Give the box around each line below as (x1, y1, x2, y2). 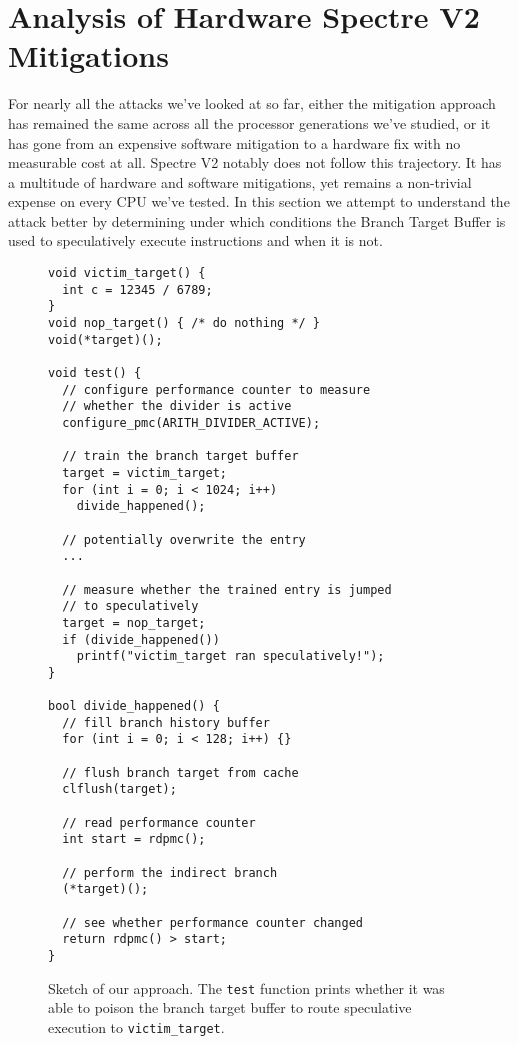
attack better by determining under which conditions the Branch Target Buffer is (8, 210, 506, 231)
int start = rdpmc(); (62, 832, 206, 847)
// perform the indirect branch (62, 865, 278, 880)
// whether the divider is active (62, 399, 292, 414)
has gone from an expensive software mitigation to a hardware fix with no (8, 132, 461, 153)
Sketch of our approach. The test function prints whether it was (48, 977, 445, 998)
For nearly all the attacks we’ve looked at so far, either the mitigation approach (8, 93, 496, 114)
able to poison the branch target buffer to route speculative (48, 997, 412, 1018)
